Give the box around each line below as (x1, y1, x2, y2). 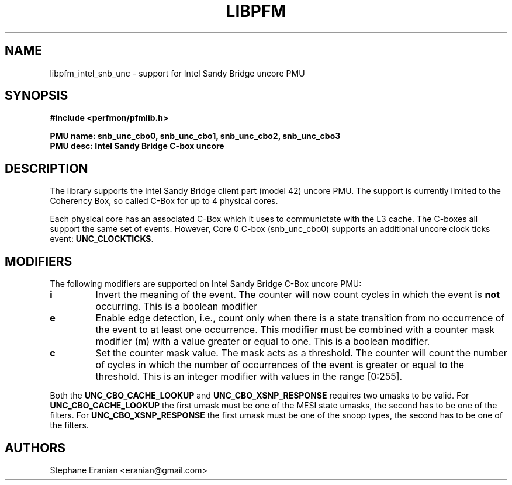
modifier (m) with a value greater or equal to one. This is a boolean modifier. (95, 335, 430, 348)
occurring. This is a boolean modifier (95, 300, 258, 313)
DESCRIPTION (5, 161, 88, 176)
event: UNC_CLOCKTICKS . (50, 234, 154, 244)
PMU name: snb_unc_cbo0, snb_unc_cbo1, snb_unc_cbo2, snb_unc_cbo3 (50, 131, 341, 141)
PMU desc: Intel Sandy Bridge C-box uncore (50, 141, 224, 151)
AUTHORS (5, 440, 66, 455)
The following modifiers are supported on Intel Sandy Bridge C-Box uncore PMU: (50, 279, 362, 289)
